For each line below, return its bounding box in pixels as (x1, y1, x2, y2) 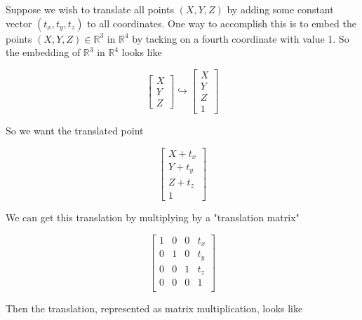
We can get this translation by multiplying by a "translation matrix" (6, 210, 300, 224)
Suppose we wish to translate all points (6, 2, 174, 16)
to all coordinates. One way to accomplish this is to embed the (87, 15, 356, 30)
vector (6, 15, 32, 30)
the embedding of (6, 45, 81, 60)
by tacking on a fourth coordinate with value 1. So (132, 31, 349, 46)
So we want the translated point (6, 123, 144, 137)
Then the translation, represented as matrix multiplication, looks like (6, 301, 303, 316)
